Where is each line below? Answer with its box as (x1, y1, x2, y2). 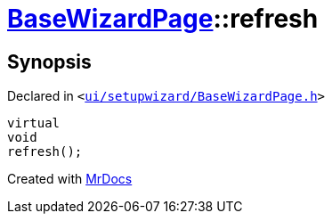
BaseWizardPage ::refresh (7, 4, 319, 34)
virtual (7, 116, 61, 131)
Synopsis (7, 50, 92, 73)
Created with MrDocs (7, 171, 133, 187)
